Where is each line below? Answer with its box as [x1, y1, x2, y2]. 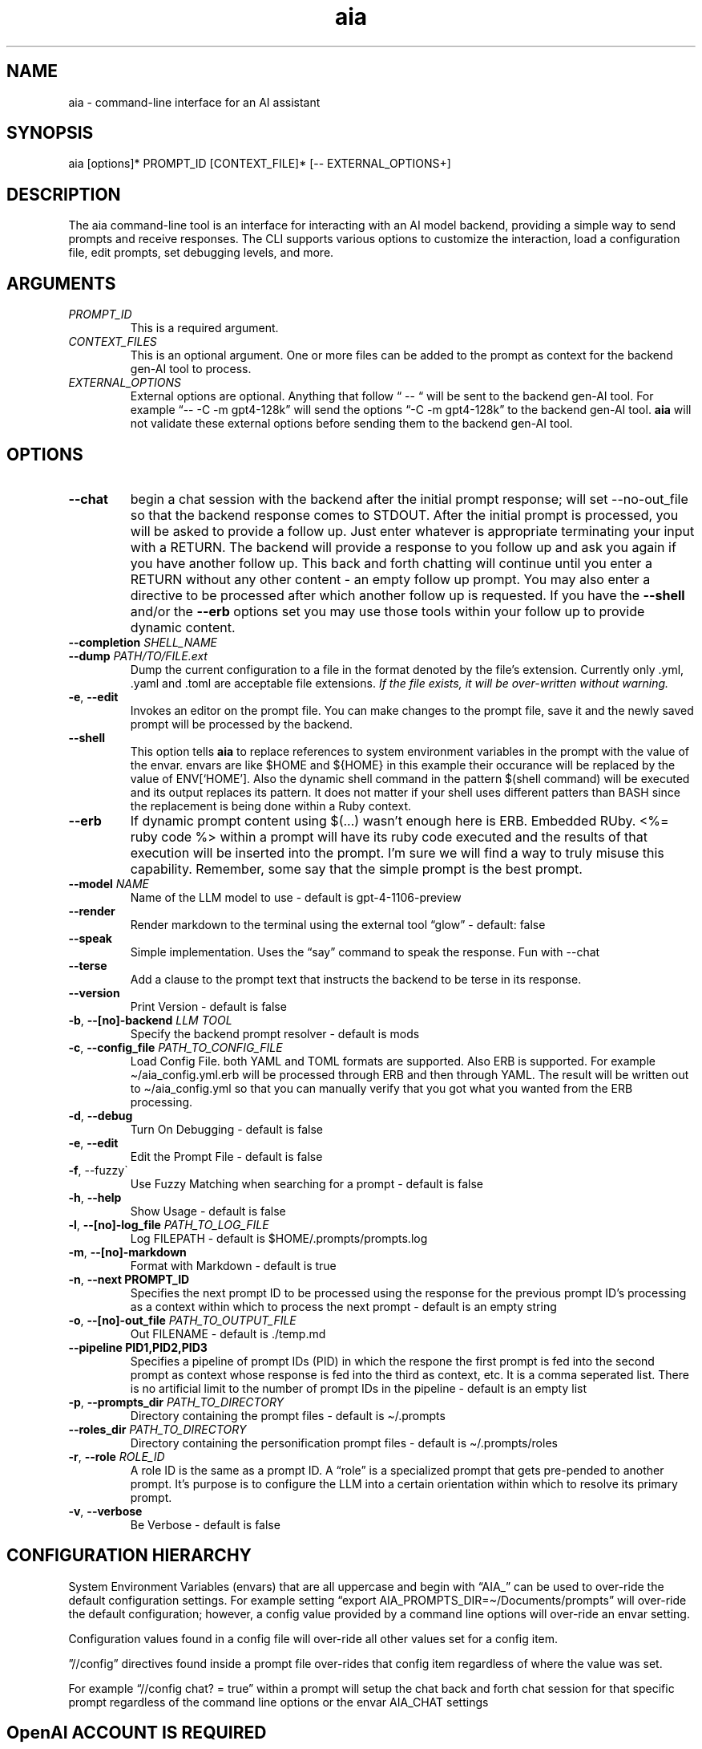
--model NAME [68, 876, 150, 891]
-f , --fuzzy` [68, 1163, 128, 1177]
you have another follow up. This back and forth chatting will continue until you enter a [130, 554, 652, 571]
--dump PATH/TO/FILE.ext [68, 648, 208, 663]
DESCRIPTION [6, 184, 121, 205]
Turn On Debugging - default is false [130, 1122, 323, 1136]
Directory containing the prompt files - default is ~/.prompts [130, 1408, 446, 1422]
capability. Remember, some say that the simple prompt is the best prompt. [130, 860, 583, 877]
